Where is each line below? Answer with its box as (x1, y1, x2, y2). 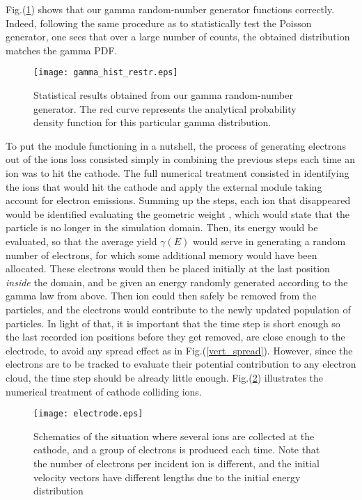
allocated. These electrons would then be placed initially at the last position (6, 261, 330, 276)
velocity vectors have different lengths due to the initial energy (33, 469, 301, 484)
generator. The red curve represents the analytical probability (33, 101, 297, 116)
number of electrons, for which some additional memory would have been (6, 247, 317, 262)
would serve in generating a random (192, 233, 346, 248)
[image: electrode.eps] (33, 409, 143, 419)
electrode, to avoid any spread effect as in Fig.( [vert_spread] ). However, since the (6, 343, 353, 357)
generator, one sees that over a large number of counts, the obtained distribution (6, 29, 350, 44)
